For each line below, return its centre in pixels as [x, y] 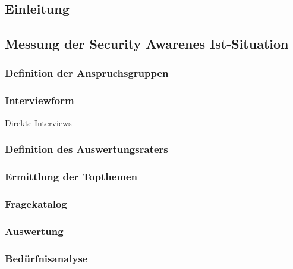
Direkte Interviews [38, 122]
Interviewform [40, 100]
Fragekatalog [36, 203]
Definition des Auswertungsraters [86, 149]
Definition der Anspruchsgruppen [87, 73]
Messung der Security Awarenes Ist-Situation [147, 44]
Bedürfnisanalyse [46, 258]
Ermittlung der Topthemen [71, 176]
